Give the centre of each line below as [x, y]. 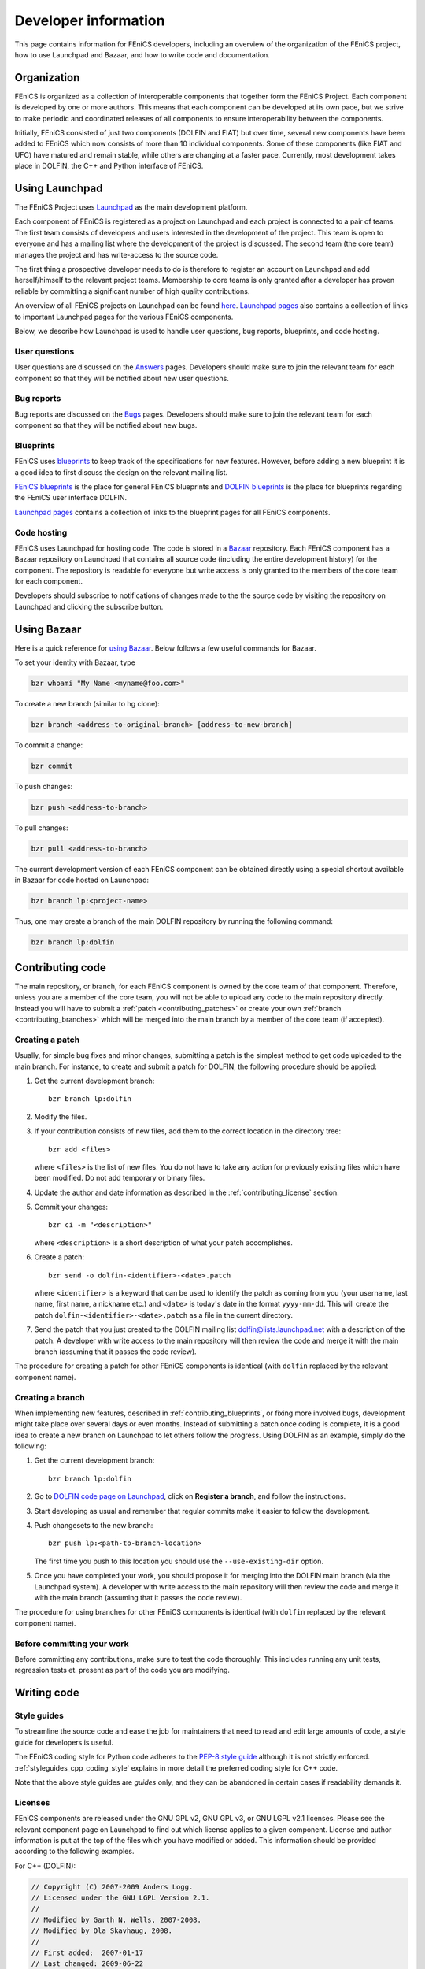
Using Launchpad [59, 188]
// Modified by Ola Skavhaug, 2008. [102, 1931]
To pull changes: [41, 828]
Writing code [47, 1693]
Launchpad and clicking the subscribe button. [89, 606]
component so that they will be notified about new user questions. [122, 378]
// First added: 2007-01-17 [87, 1953]
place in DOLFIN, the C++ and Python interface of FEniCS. [109, 166]
